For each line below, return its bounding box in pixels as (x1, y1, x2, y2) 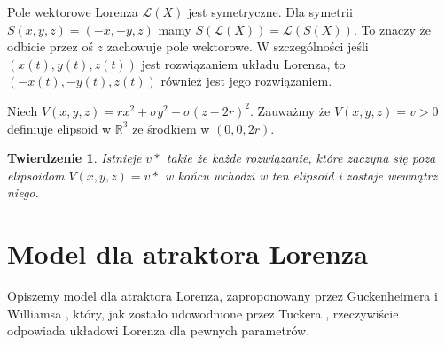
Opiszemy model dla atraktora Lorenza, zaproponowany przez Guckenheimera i (7, 287, 438, 305)
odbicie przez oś (7, 37, 93, 56)
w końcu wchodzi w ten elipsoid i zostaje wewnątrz (165, 165, 438, 184)
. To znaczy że (353, 19, 431, 38)
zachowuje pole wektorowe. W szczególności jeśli (106, 37, 369, 56)
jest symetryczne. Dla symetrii (188, 3, 353, 20)
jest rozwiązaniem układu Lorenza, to (141, 54, 346, 73)
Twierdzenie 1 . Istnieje (7, 149, 142, 167)
